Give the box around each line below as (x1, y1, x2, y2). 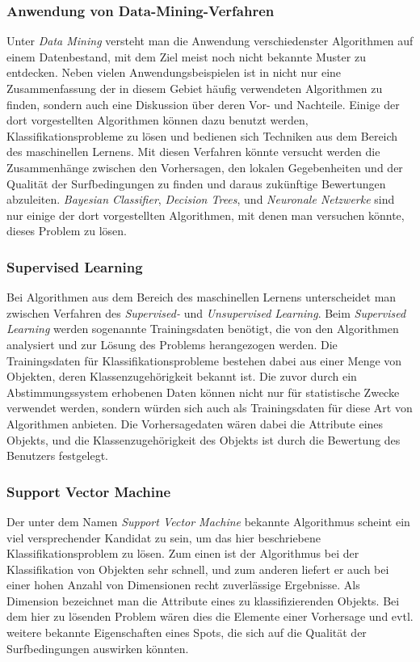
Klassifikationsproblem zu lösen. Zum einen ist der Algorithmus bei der (6, 545, 359, 562)
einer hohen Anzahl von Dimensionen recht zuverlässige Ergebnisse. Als (6, 576, 360, 593)
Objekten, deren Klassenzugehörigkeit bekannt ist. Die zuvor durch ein (6, 368, 357, 385)
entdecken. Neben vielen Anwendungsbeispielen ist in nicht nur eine (6, 64, 342, 81)
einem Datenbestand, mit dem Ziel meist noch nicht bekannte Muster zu (6, 48, 366, 65)
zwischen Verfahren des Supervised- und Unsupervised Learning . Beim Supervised (6, 304, 406, 321)
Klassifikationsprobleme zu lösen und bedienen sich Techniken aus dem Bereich (6, 127, 398, 144)
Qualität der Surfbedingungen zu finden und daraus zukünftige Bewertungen (6, 175, 386, 192)
